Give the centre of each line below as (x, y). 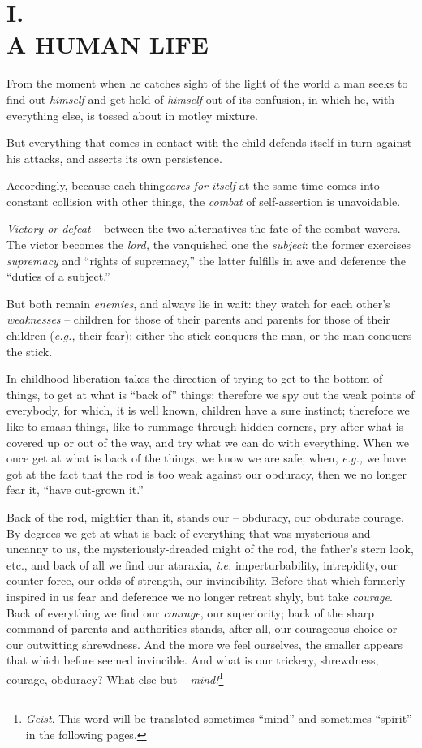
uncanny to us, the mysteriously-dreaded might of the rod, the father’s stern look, (210, 549)
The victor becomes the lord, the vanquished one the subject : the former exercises (209, 245)
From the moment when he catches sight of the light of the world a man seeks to (207, 83)
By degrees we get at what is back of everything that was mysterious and (189, 533)
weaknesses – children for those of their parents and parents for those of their (198, 319)
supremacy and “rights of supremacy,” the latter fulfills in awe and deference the (207, 260)
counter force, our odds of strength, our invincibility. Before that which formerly (206, 580)
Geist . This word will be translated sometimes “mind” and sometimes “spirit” (219, 718)
